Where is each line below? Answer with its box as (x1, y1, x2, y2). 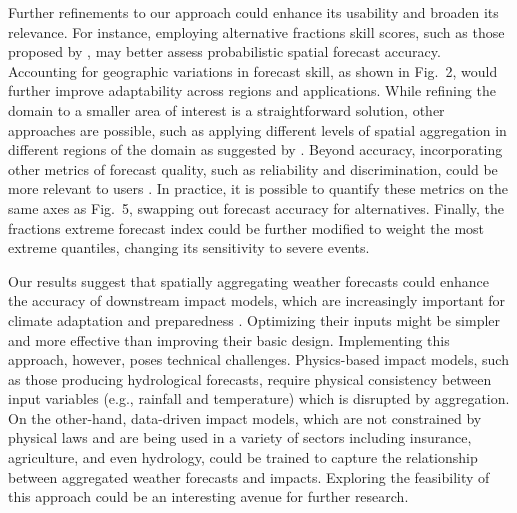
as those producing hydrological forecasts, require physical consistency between (8, 368, 492, 389)
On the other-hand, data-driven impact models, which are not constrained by (8, 407, 482, 428)
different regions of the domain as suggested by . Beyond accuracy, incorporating (8, 139, 503, 160)
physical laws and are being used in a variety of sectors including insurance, (8, 427, 472, 448)
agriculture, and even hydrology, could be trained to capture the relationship (8, 447, 478, 468)
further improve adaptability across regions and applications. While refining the (8, 80, 496, 101)
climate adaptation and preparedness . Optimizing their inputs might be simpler (8, 309, 501, 330)
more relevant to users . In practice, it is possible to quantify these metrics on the (8, 178, 509, 199)
